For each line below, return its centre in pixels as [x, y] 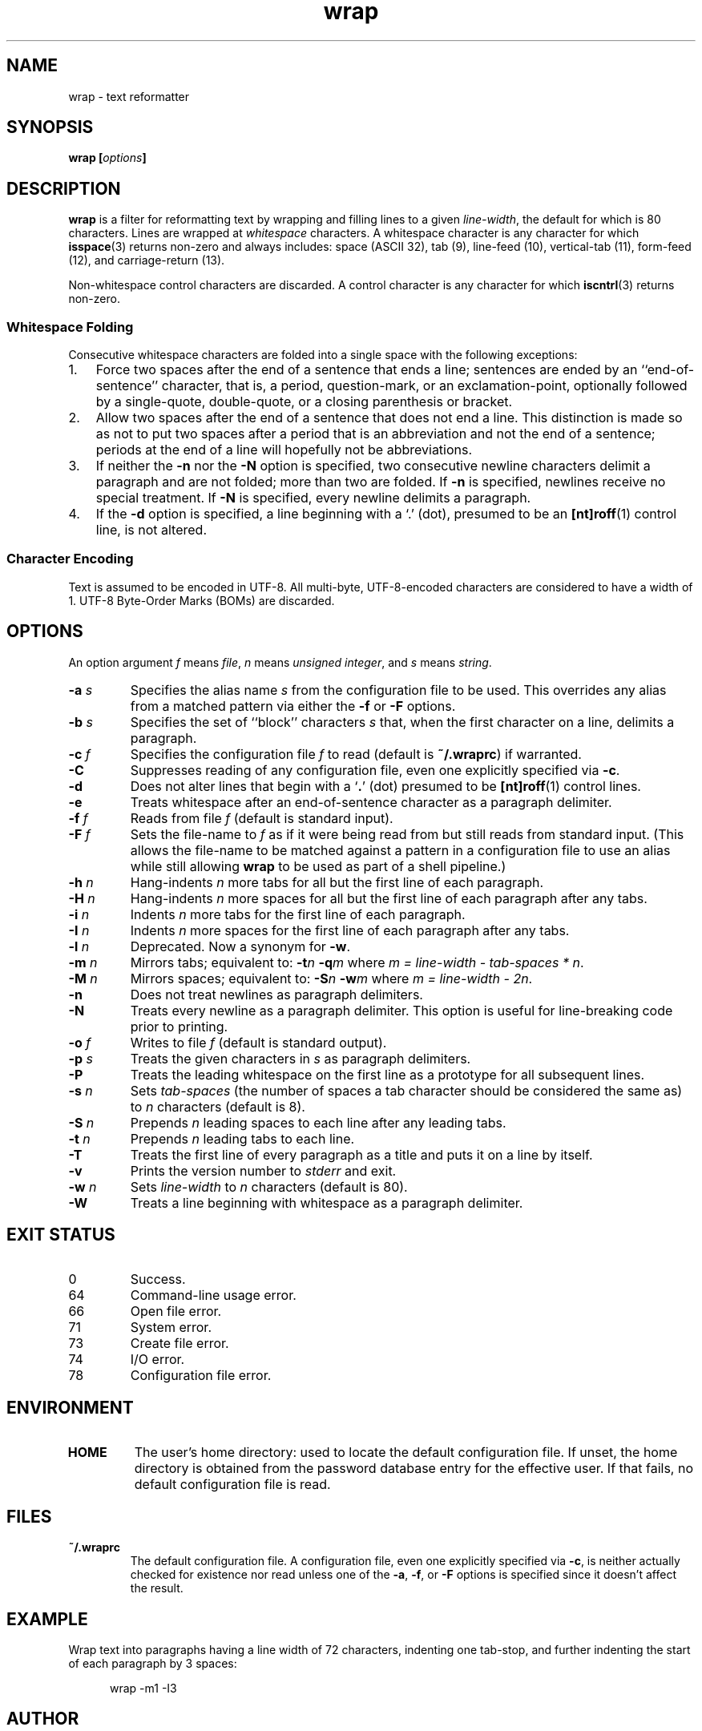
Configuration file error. [201, 1376]
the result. [157, 1588]
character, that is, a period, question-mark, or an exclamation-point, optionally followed [424, 386]
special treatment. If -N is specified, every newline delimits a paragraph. [313, 498]
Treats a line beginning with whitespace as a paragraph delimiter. [327, 1202]
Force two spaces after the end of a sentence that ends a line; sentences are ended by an [367, 370]
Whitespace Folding [70, 327]
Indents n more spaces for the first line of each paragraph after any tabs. [350, 930]
